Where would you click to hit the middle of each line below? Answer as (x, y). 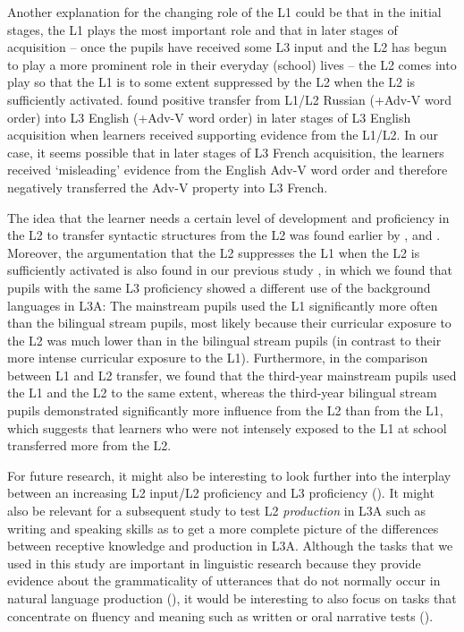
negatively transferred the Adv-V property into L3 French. (168, 187)
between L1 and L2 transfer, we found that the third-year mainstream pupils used (232, 375)
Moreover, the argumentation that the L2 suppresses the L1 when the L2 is (214, 252)
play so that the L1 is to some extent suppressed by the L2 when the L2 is (211, 82)
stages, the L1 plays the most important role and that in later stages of (202, 29)
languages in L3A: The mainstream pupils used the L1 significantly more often (223, 305)
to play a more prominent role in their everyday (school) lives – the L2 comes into (232, 64)
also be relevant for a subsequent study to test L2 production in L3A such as (217, 511)
